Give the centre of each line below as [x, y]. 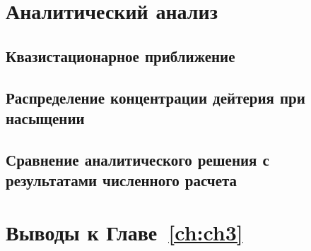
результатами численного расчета [122, 180]
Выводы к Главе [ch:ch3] [124, 232]
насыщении [45, 117]
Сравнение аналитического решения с [137, 159]
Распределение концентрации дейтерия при [155, 97]
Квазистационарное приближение [121, 55]
